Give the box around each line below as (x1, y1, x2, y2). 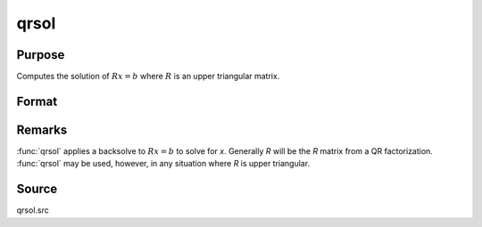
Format (16, 93, 58, 109)
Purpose (16, 47, 65, 62)
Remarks (16, 122, 68, 137)
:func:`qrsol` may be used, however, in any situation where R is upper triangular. (16, 158, 311, 169)
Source (16, 182, 58, 197)
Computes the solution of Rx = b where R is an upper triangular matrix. (16, 71, 280, 82)
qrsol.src (16, 205, 49, 215)
